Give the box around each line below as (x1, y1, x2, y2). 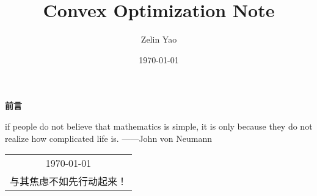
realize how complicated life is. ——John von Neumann (5, 131, 213, 144)
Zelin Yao (140, 33, 177, 46)
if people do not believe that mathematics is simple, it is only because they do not (5, 119, 313, 132)
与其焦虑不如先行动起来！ (10, 174, 128, 189)
